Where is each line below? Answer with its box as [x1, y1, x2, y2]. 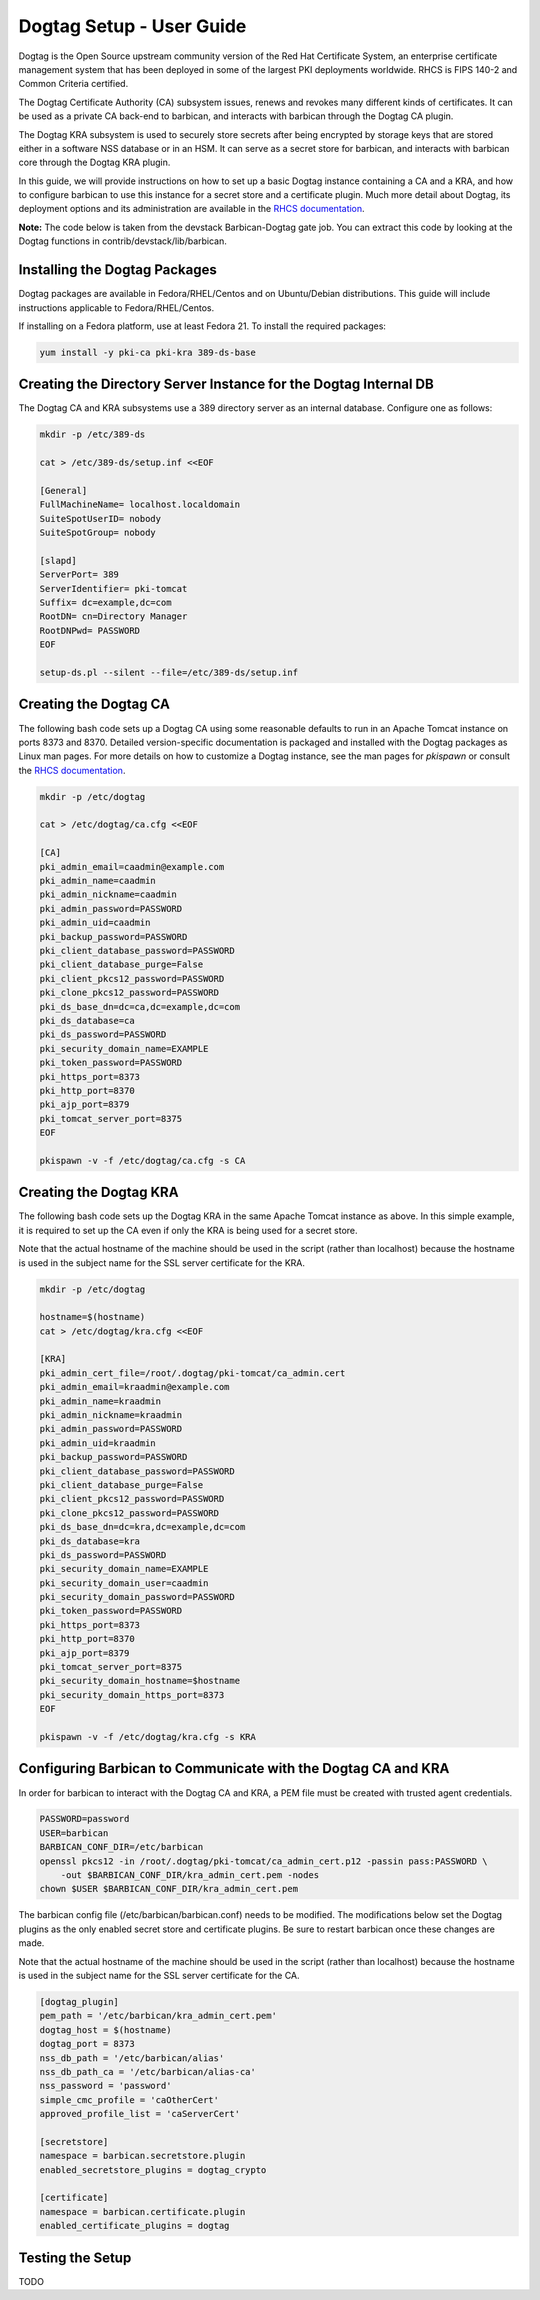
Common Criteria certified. [18, 78, 129, 90]
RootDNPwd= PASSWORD [39, 625, 140, 636]
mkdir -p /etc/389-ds [39, 429, 146, 440]
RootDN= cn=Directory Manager [39, 611, 188, 622]
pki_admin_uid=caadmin [39, 917, 151, 929]
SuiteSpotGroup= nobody [39, 527, 157, 539]
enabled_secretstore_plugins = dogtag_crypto [39, 2164, 267, 2175]
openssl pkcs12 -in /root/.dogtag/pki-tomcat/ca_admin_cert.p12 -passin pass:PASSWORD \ [39, 1855, 489, 1867]
